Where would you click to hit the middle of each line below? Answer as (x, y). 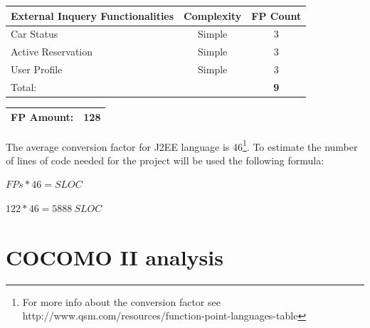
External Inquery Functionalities (92, 15)
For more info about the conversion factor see (121, 301)
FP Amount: (42, 117)
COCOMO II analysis (115, 256)
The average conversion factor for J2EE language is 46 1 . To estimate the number (182, 145)
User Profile (37, 69)
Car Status (35, 34)
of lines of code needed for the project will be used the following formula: (165, 160)
